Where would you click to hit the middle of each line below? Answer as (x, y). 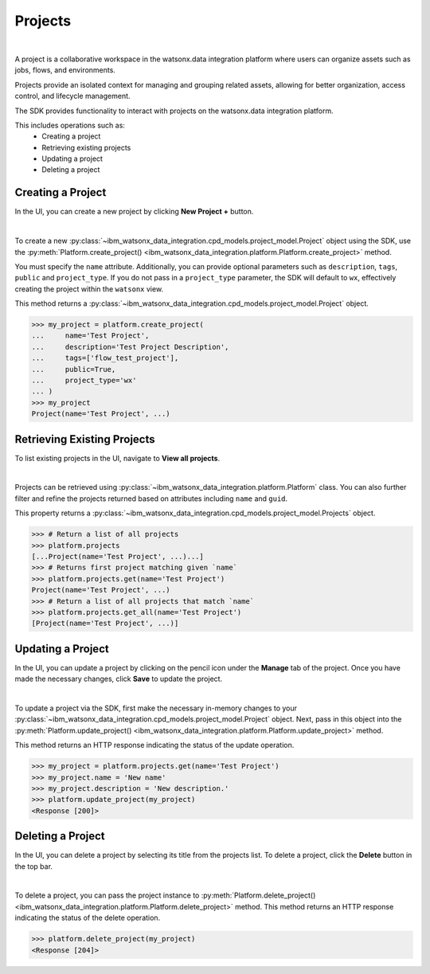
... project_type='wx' (84, 381)
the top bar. (34, 866)
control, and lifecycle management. (72, 96)
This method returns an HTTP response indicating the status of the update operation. (154, 745)
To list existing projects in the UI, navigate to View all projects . (117, 458)
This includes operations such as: (70, 125)
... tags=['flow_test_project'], (105, 358)
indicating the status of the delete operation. (88, 918)
